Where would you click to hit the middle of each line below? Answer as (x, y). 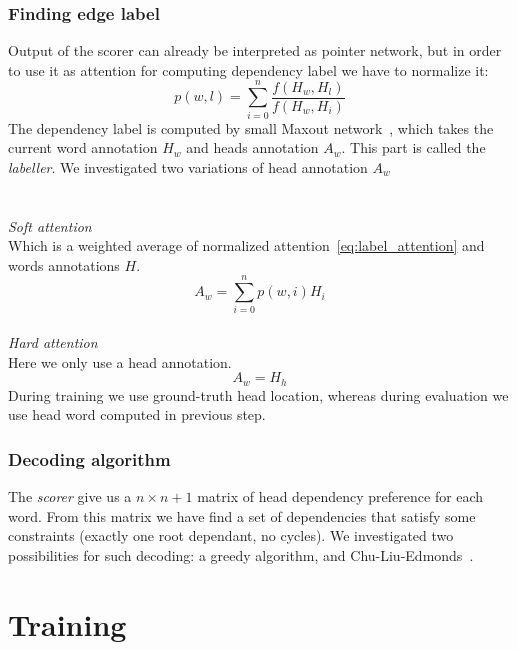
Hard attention (53, 342)
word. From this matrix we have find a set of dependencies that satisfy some (242, 515)
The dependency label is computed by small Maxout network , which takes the (251, 127)
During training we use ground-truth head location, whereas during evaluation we (258, 394)
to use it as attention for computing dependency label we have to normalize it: (248, 69)
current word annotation (83, 147)
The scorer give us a (70, 496)
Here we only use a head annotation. (120, 361)
